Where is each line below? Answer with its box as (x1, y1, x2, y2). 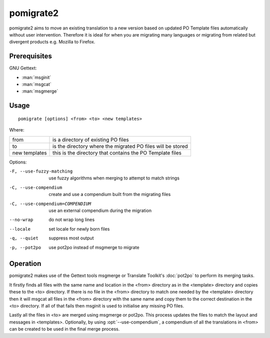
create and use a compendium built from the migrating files (48, 191, 171, 197)
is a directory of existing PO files (52, 136, 129, 143)
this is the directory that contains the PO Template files (52, 149, 182, 156)
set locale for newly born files (48, 225, 110, 232)
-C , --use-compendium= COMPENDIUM (9, 200, 91, 206)
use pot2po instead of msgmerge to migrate (48, 244, 139, 250)
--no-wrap (9, 217, 33, 222)
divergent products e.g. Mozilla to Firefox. (9, 39, 95, 45)
